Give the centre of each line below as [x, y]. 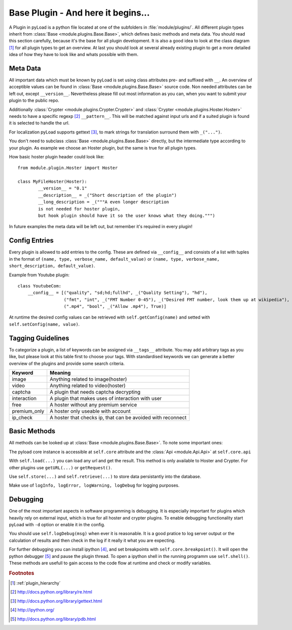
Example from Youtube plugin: [39, 275]
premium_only [28, 411]
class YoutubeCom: [40, 286]
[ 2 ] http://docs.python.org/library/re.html [51, 592]
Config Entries [31, 240]
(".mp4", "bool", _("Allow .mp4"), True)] [115, 306]
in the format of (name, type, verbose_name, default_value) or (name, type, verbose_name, [114, 259]
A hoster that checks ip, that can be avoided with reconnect [118, 418]
